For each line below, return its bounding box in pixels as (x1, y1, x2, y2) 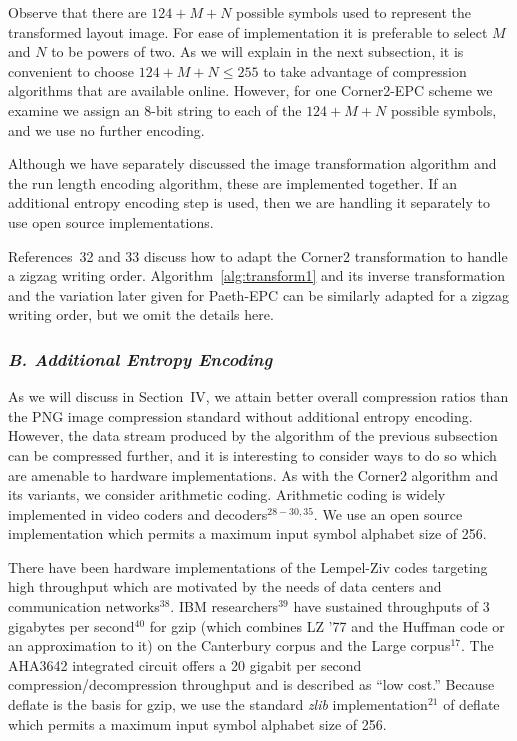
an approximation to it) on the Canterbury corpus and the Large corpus (8, 635, 451, 656)
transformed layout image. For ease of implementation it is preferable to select (8, 21, 488, 42)
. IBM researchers (170, 596, 279, 617)
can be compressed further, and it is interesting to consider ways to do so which (8, 444, 497, 465)
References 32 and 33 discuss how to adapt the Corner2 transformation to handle (8, 245, 508, 266)
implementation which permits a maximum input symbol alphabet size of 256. (8, 523, 487, 544)
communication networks (8, 596, 160, 617)
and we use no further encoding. (8, 119, 205, 140)
